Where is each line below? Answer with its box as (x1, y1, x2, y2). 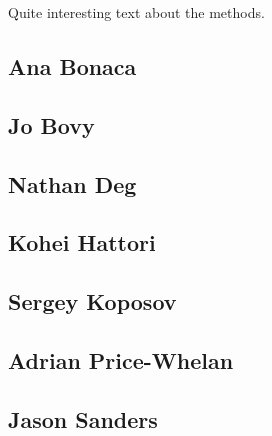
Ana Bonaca (8, 50, 137, 81)
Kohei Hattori (8, 227, 156, 258)
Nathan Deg (8, 168, 137, 199)
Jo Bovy (8, 109, 95, 140)
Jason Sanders (8, 403, 158, 434)
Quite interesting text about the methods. (8, 2, 265, 22)
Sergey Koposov (8, 286, 177, 317)
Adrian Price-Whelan (8, 344, 234, 375)
